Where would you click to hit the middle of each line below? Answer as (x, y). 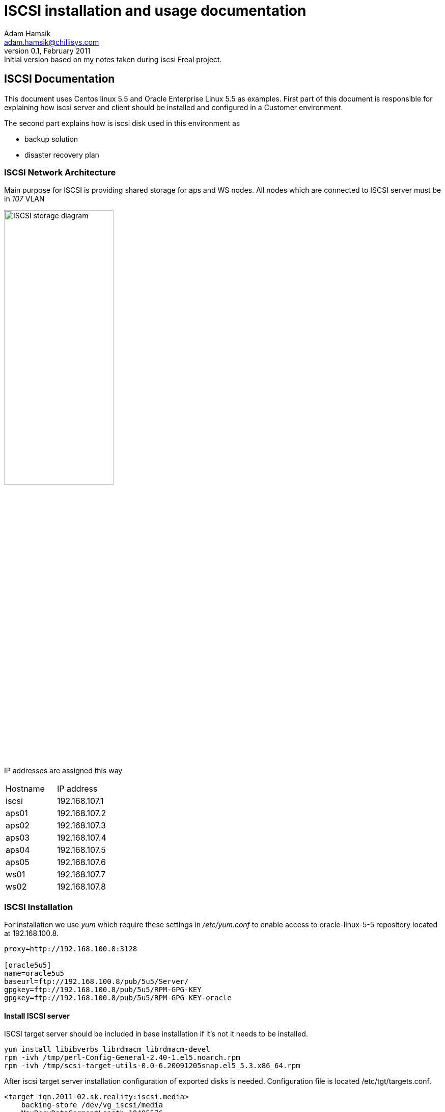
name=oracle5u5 (34, 974)
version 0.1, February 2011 (47, 50)
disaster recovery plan (62, 155)
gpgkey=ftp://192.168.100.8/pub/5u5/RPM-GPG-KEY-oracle (118, 998)
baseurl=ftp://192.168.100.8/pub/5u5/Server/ (96, 982)
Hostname (25, 789)
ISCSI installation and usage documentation (155, 11)
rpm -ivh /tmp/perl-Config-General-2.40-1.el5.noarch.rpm (122, 1058)
